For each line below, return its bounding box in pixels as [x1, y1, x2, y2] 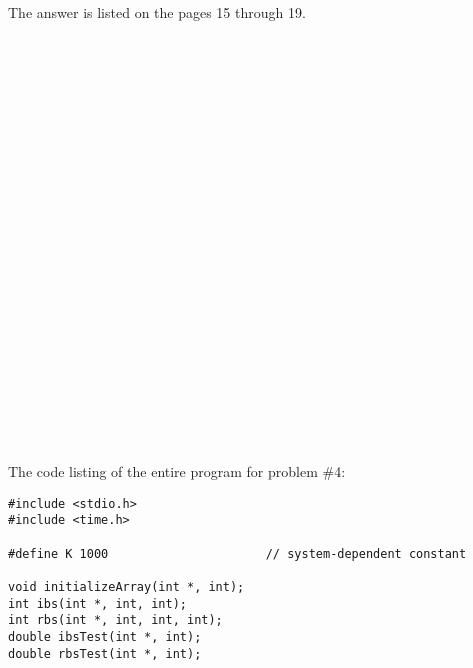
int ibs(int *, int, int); [8, 596, 187, 611]
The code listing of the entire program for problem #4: [8, 461, 346, 482]
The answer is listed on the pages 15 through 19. [8, 2, 306, 22]
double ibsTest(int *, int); [8, 629, 202, 644]
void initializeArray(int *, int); [8, 579, 245, 594]
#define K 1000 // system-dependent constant [8, 546, 467, 561]
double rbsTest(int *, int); [8, 646, 202, 661]
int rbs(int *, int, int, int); [8, 613, 223, 628]
